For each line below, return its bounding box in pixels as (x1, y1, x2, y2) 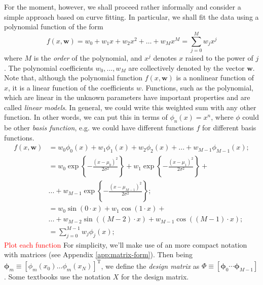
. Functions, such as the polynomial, (141, 82, 253, 92)
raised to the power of (185, 52, 253, 63)
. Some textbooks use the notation (4, 271, 111, 282)
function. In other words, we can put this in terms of (4, 112, 168, 122)
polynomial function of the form (4, 21, 103, 32)
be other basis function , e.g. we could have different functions (4, 122, 194, 133)
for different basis (202, 122, 256, 133)
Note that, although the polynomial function (4, 72, 143, 83)
